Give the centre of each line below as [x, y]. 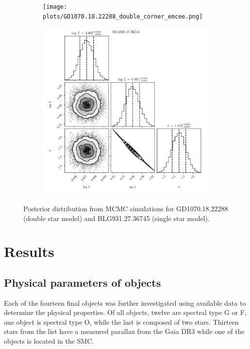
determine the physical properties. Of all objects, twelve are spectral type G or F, [125, 312]
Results [29, 251]
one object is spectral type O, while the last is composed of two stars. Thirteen [121, 321]
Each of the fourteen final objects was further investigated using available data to [125, 303]
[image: [55, 7]
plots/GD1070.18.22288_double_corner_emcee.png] [123, 16]
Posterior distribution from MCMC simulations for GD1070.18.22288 [126, 208]
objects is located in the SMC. [49, 341]
